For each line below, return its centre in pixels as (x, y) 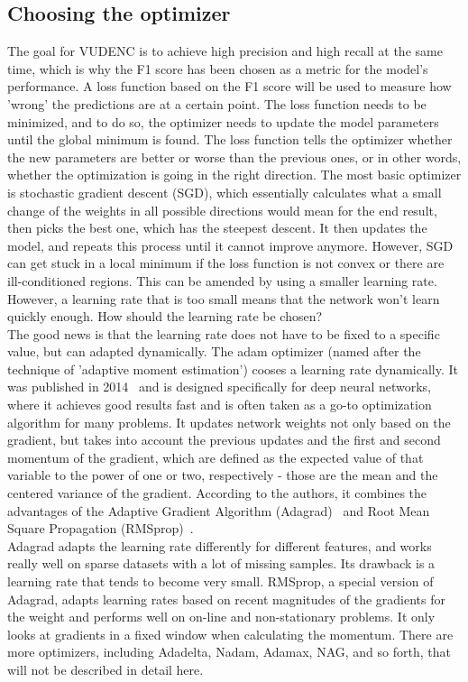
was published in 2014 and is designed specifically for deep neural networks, (219, 387)
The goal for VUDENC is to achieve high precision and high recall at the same (225, 51)
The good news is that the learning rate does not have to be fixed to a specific (224, 333)
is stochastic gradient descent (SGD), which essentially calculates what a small (225, 192)
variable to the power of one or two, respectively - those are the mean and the (223, 475)
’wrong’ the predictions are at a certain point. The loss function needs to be (217, 103)
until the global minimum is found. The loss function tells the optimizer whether (230, 139)
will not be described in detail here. (106, 669)
